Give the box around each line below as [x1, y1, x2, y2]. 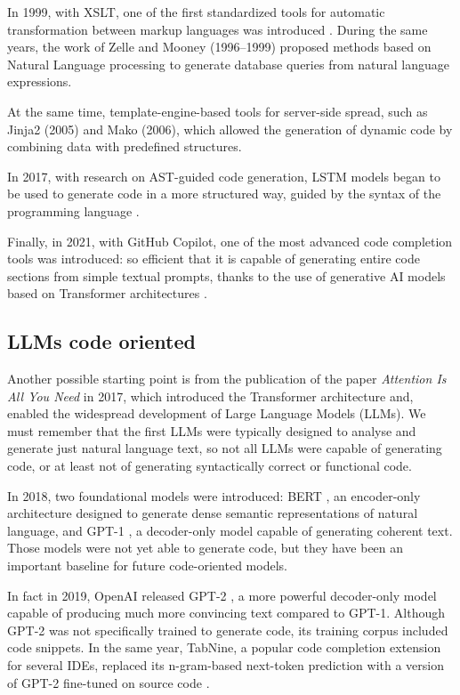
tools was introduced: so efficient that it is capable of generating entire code [7, 249, 420, 268]
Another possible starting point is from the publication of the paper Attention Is [7, 369, 447, 388]
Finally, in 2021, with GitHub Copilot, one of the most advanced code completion [7, 231, 453, 250]
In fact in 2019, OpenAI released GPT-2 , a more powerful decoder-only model [7, 586, 437, 604]
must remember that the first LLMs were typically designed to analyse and [7, 421, 416, 440]
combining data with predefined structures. [7, 137, 242, 156]
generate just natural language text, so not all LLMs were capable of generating [7, 439, 442, 457]
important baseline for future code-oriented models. [7, 556, 287, 575]
